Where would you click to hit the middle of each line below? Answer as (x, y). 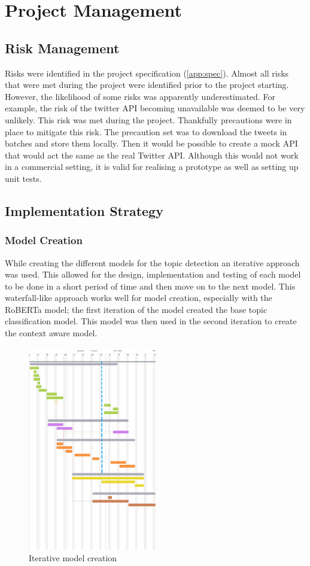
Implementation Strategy (84, 210)
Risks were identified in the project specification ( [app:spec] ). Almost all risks (147, 73)
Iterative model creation (73, 558)
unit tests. (23, 178)
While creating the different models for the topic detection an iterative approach (152, 262)
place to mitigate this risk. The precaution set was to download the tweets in (146, 131)
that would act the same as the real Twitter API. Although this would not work (152, 155)
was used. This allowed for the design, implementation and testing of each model (153, 274)
